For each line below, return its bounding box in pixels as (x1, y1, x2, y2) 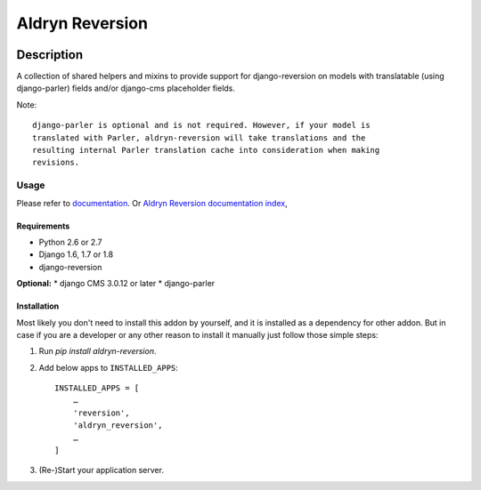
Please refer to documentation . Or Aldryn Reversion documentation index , (16, 197, 289, 208)
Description (16, 47, 84, 62)
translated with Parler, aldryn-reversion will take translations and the (32, 133, 366, 142)
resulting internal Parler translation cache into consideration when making (32, 145, 380, 156)
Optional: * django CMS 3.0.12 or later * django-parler (16, 278, 216, 289)
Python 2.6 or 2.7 (38, 237, 102, 247)
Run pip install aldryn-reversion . (38, 346, 157, 357)
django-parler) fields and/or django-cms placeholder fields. (16, 83, 236, 93)
